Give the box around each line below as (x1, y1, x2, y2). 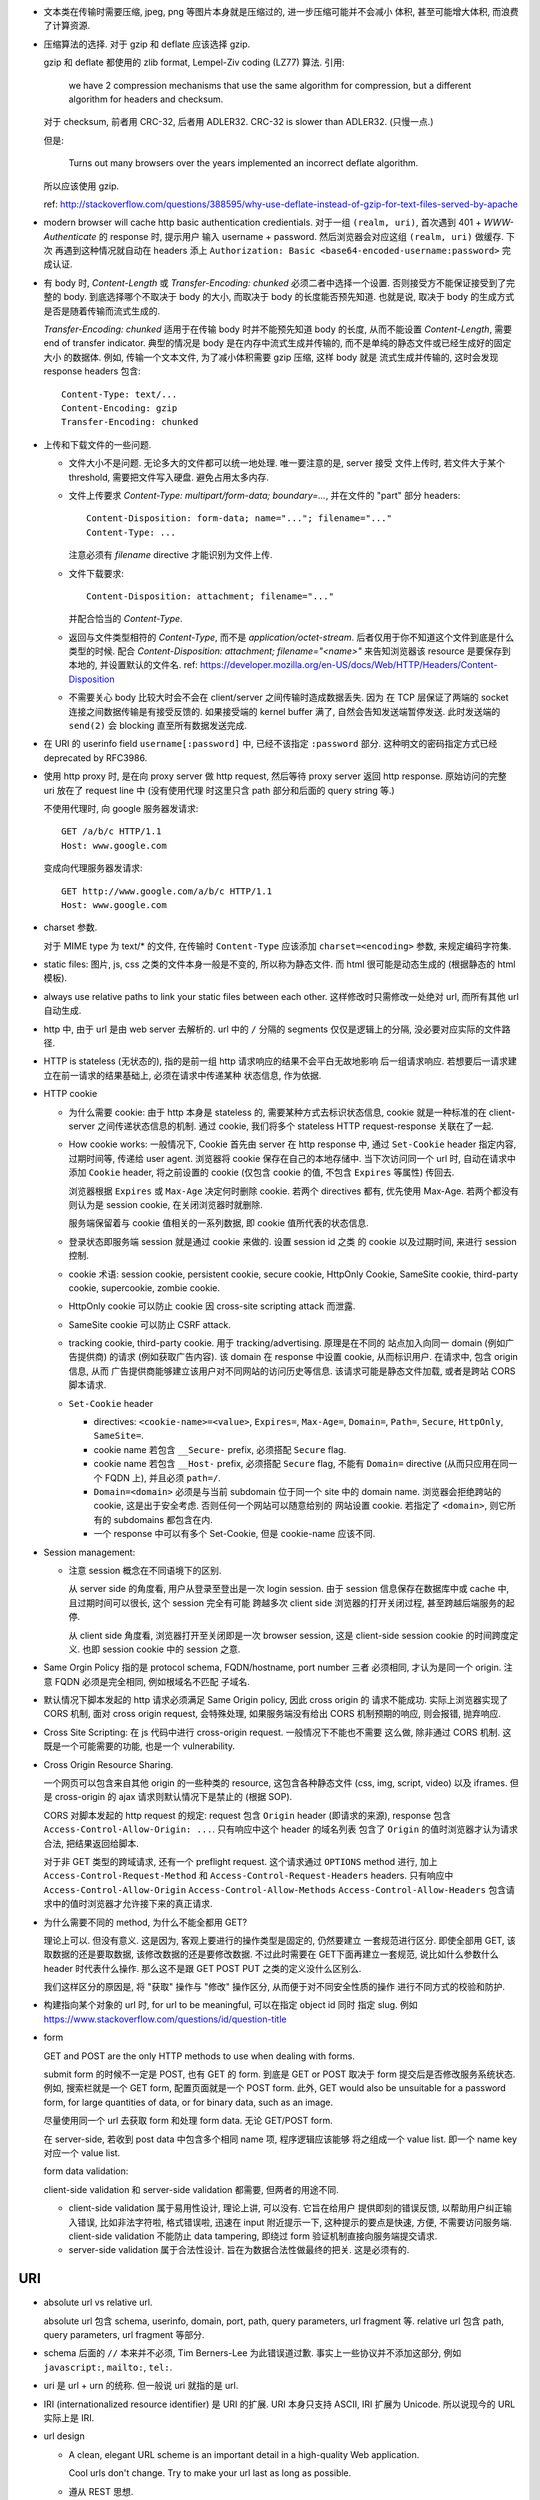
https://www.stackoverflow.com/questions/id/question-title (43, 2013, 287, 2025)
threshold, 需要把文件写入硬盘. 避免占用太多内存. (68, 471, 270, 483)
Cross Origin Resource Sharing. (43, 1758, 174, 1770)
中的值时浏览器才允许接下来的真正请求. (51, 1898, 214, 1910)
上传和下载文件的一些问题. (43, 438, 152, 450)
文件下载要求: (68, 567, 125, 579)
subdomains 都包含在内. (113, 1513, 214, 1525)
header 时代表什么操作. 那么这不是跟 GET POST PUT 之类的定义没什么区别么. (43, 1962, 362, 1974)
